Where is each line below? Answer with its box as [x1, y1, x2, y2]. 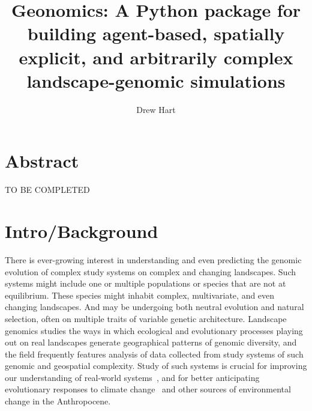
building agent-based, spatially [27, 21, 285, 46]
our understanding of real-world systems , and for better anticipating [5, 371, 260, 383]
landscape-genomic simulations [26, 68, 286, 93]
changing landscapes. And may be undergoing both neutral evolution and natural [5, 300, 304, 313]
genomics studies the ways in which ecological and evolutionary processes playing [5, 324, 303, 336]
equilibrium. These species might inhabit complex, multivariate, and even [5, 288, 275, 301]
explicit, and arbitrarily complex [19, 44, 293, 69]
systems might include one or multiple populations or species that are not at [5, 277, 286, 290]
